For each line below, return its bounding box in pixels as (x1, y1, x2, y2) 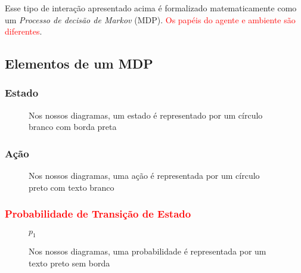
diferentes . (5, 25, 42, 38)
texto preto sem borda (29, 256, 110, 269)
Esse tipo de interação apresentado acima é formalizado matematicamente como (5, 2, 297, 14)
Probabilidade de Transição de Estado (5, 206, 191, 221)
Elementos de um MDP (5, 54, 153, 73)
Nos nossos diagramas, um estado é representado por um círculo (29, 108, 263, 121)
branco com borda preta (29, 120, 117, 133)
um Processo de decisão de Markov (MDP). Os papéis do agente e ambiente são (5, 13, 296, 26)
